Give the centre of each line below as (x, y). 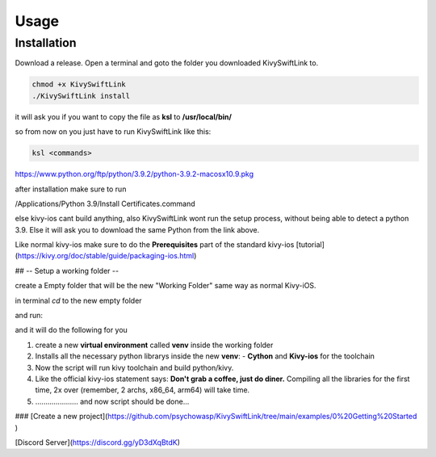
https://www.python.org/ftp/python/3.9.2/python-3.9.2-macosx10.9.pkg (134, 174)
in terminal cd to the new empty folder (78, 300)
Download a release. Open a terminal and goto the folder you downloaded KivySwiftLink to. (167, 63)
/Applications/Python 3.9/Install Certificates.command (105, 203)
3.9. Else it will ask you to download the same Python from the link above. (137, 229)
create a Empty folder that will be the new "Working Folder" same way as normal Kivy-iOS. (166, 286)
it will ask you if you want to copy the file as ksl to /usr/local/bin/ (123, 116)
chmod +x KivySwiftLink (79, 84)
